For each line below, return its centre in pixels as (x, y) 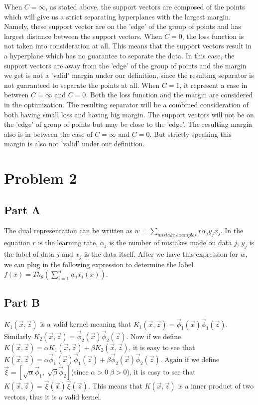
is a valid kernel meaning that (86, 324)
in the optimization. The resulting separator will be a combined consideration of (126, 104)
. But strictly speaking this (191, 134)
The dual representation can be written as (68, 230)
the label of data (29, 254)
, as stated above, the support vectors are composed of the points (145, 6)
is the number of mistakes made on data (171, 242)
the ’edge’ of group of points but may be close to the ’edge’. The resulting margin (128, 124)
